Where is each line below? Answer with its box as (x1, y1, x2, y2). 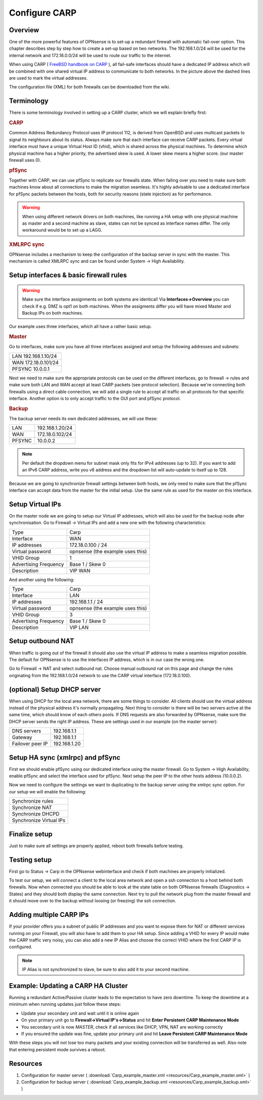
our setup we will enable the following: (9, 789, 86, 794)
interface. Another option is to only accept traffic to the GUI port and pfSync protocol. (9, 395, 181, 401)
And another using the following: (9, 577, 75, 582)
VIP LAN (69, 624, 89, 631)
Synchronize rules (12, 798, 54, 805)
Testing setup (9, 855, 52, 864)
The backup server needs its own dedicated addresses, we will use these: (9, 415, 158, 421)
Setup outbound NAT (9, 637, 75, 645)
